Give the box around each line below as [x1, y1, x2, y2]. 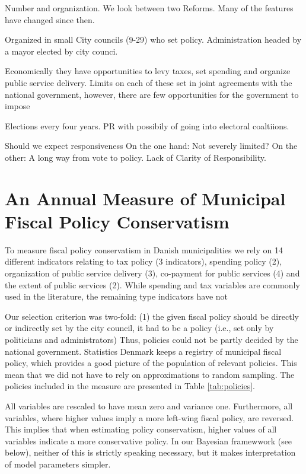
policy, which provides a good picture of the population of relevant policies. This [5, 357, 297, 369]
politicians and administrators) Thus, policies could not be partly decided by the [5, 333, 298, 345]
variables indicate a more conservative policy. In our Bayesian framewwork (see [5, 434, 292, 447]
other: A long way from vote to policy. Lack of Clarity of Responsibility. [5, 151, 266, 163]
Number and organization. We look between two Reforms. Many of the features [5, 2, 294, 14]
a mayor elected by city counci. [5, 44, 118, 57]
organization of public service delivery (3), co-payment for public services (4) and [5, 267, 300, 279]
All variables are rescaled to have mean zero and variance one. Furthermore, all [5, 399, 293, 412]
